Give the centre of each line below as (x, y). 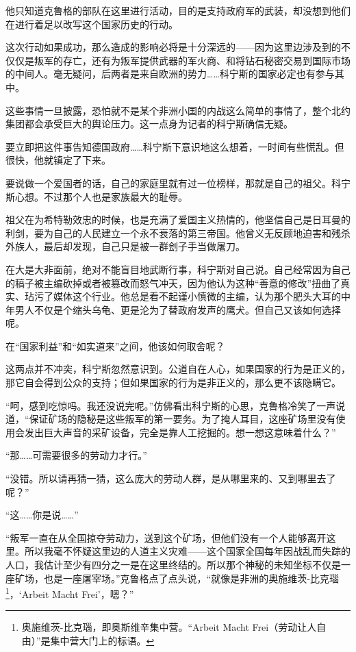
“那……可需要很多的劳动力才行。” (76, 455)
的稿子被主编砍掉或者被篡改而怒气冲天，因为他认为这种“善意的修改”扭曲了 (173, 283)
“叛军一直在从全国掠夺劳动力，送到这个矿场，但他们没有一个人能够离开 (166, 537)
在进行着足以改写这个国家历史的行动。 (92, 24)
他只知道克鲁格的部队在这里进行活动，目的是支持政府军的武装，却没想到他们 (178, 10)
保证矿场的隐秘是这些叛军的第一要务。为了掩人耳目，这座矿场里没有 (182, 419)
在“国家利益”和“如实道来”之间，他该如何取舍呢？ (115, 346)
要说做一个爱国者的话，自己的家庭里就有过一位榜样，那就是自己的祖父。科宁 (178, 183)
